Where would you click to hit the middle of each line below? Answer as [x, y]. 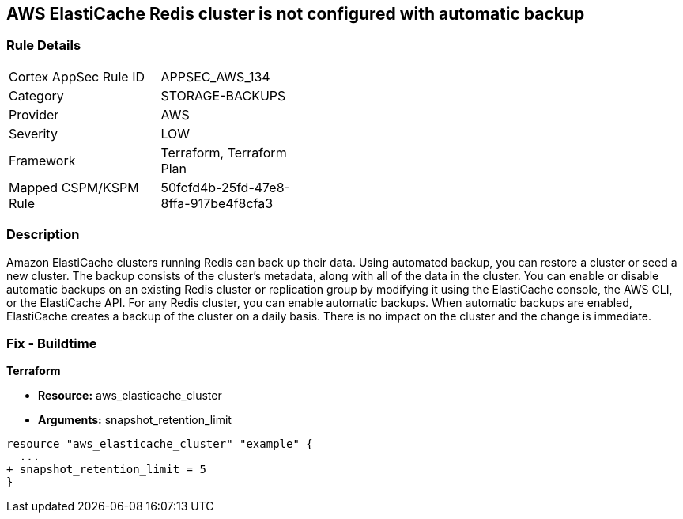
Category [36, 95]
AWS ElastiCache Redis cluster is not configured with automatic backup [296, 14]
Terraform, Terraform [224, 152]
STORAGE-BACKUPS [223, 95]
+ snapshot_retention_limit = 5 [106, 470]
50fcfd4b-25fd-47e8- [225, 187]
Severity [33, 133]
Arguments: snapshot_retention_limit [135, 420]
